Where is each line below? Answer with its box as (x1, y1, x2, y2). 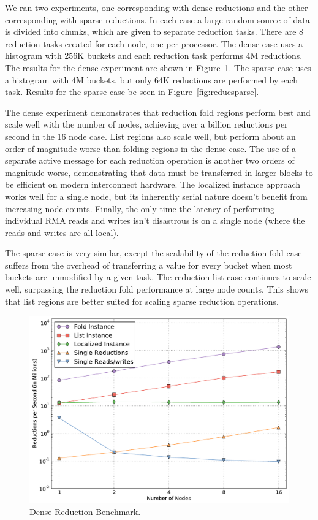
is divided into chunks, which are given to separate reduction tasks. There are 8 (5, 25, 304, 38)
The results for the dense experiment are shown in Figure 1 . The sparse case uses (5, 61, 311, 74)
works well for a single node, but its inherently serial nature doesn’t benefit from (5, 189, 308, 202)
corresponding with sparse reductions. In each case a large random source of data (5, 13, 310, 26)
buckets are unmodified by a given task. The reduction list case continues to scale (5, 270, 311, 283)
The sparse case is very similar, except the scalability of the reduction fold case (5, 247, 302, 259)
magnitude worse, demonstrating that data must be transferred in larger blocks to (5, 166, 313, 178)
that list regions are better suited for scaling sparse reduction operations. (5, 294, 279, 307)
